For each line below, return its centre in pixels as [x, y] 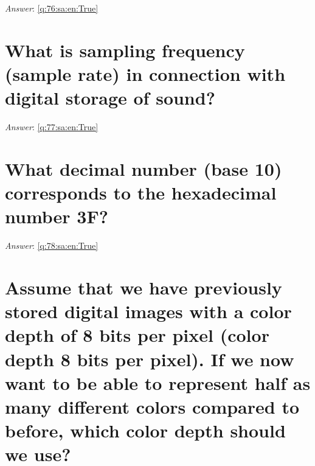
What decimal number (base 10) [144, 168]
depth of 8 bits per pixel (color [137, 335]
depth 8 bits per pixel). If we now [150, 359]
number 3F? [57, 216]
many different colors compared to [152, 406]
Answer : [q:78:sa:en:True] [52, 245]
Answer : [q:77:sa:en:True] [52, 127]
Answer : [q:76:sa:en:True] [52, 8]
